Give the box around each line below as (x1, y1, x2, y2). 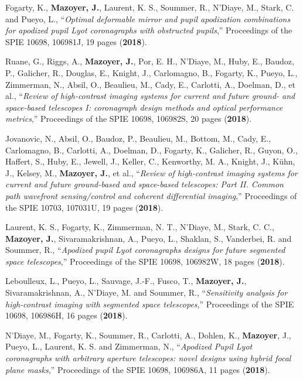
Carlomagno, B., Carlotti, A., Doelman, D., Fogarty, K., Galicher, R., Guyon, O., (5, 143, 298, 156)
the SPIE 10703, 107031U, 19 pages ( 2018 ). (5, 201, 164, 213)
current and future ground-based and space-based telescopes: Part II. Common (5, 178, 284, 190)
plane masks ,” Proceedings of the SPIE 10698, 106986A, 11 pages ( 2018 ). (5, 363, 270, 375)
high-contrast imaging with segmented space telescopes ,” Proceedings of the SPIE (5, 297, 294, 310)
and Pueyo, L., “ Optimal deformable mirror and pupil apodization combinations (5, 12, 291, 25)
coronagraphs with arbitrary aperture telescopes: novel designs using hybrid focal (5, 352, 291, 364)
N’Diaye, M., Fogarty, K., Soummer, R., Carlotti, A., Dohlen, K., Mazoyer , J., (5, 328, 291, 341)
